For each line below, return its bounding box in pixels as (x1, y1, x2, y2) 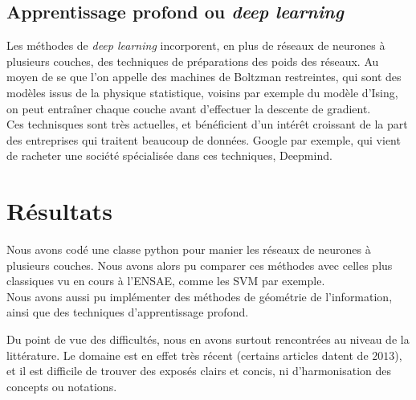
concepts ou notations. (6, 378, 117, 394)
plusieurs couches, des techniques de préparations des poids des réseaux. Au (6, 52, 379, 69)
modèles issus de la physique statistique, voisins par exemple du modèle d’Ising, (6, 84, 398, 100)
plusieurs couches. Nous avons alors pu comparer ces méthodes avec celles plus (6, 256, 393, 273)
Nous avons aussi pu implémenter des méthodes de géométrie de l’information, (6, 288, 393, 304)
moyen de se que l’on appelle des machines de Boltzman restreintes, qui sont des (6, 68, 402, 85)
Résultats (6, 194, 112, 227)
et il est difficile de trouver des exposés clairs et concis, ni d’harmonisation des (6, 362, 392, 379)
